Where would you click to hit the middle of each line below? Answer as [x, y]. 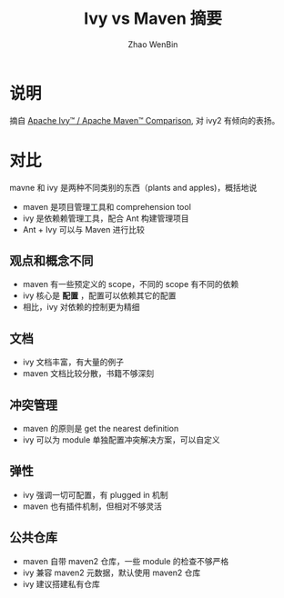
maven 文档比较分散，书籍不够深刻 [88, 374]
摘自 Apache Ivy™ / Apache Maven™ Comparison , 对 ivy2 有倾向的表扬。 [145, 120]
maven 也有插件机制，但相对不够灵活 [92, 506]
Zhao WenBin [153, 44]
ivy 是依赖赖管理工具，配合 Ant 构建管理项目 [106, 218]
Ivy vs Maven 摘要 [153, 19]
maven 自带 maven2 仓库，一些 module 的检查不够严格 [126, 561]
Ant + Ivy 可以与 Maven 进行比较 [84, 229]
